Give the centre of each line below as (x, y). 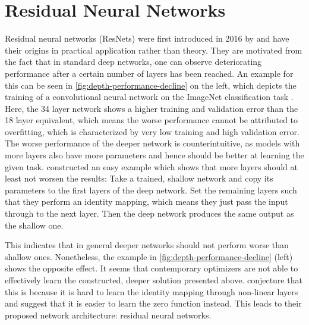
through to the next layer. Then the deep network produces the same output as (149, 213)
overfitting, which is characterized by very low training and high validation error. (152, 131)
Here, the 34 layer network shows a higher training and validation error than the (152, 108)
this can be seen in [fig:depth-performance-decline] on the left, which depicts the (151, 85)
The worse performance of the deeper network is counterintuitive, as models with (152, 143)
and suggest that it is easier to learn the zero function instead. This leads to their (153, 303)
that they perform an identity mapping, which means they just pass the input (146, 201)
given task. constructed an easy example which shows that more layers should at (151, 166)
